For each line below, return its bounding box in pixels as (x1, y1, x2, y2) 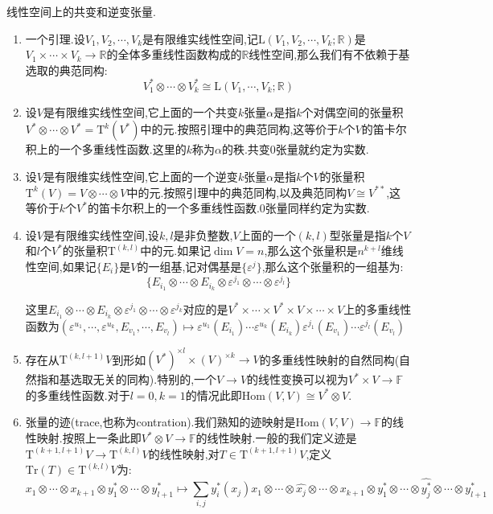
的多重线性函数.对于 (25, 386, 130, 403)
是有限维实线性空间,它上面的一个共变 (43, 103, 238, 120)
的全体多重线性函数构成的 (106, 46, 242, 63)
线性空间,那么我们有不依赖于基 (249, 46, 410, 63)
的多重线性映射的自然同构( (259, 351, 400, 368)
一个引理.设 (25, 30, 85, 47)
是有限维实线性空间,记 (142, 30, 258, 47)
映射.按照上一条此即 (36, 430, 142, 446)
